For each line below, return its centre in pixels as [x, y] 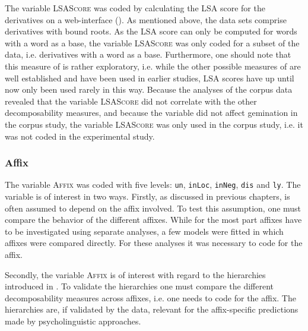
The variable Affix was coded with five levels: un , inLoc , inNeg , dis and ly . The [153, 185]
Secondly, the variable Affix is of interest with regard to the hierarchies [135, 274]
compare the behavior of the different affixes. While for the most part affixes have [153, 220]
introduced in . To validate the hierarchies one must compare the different [139, 286]
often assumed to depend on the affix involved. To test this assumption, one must [153, 208]
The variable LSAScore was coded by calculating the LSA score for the [135, 8]
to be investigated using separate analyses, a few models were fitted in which [144, 231]
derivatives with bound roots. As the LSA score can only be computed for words [151, 31]
